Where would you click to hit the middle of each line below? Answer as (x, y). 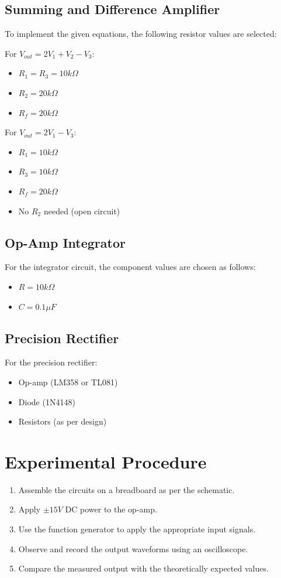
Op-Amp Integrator (65, 242)
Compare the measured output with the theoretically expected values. (143, 568)
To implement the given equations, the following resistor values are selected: (141, 34)
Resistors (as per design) (63, 421)
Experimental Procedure (106, 461)
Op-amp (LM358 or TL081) (68, 382)
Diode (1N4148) (47, 401)
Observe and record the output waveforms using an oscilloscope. (133, 548)
